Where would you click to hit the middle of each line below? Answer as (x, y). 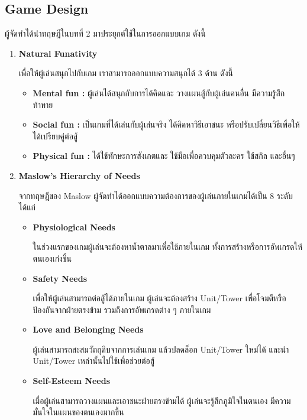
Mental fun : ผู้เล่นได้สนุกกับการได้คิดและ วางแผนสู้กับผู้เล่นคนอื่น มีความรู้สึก (159, 92)
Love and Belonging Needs (88, 329)
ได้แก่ (27, 207)
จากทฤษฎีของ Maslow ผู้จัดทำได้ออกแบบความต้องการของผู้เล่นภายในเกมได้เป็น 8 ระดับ (156, 195)
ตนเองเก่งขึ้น (52, 258)
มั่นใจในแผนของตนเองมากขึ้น (78, 412)
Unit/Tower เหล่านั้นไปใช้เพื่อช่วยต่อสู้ (94, 361)
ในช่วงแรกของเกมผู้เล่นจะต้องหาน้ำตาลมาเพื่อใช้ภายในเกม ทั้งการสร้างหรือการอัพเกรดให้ (168, 247)
